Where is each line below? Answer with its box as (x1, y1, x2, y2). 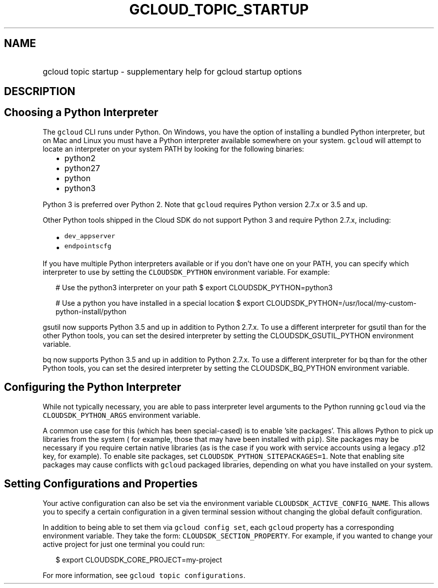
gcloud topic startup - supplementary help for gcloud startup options (42, 66, 302, 77)
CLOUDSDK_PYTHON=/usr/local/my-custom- (266, 298, 417, 307)
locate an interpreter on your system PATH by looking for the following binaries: (42, 144, 304, 153)
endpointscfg (64, 242, 111, 250)
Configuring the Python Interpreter (4, 381, 181, 394)
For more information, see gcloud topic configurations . (42, 570, 245, 579)
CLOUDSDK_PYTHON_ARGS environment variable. (42, 410, 200, 419)
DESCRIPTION (4, 85, 75, 98)
